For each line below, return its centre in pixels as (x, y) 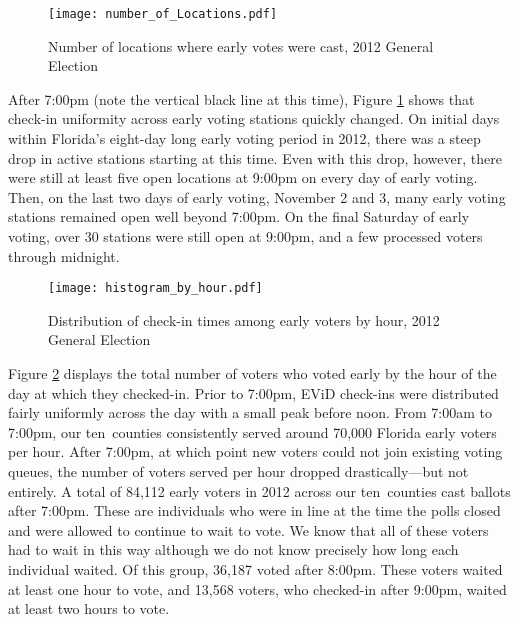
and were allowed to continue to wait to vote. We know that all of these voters (248, 529)
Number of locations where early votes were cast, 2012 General (241, 45)
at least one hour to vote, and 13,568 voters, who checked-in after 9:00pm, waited (257, 588)
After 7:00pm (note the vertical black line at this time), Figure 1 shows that (241, 98)
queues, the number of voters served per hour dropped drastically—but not (238, 471)
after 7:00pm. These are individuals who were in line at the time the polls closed (254, 510)
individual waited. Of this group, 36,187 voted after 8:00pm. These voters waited (255, 568)
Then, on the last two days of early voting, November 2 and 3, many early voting (257, 196)
